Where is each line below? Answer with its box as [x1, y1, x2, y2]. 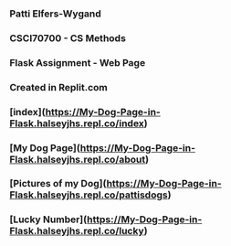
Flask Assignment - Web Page [9, 56, 146, 69]
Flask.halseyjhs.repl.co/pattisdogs [9, 188, 168, 201]
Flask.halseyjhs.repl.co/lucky [9, 225, 144, 238]
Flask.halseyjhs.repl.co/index [9, 117, 144, 130]
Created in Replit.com [9, 80, 108, 93]
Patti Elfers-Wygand [9, 7, 102, 20]
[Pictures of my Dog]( [9, 177, 107, 190]
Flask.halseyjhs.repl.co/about [9, 153, 146, 166]
